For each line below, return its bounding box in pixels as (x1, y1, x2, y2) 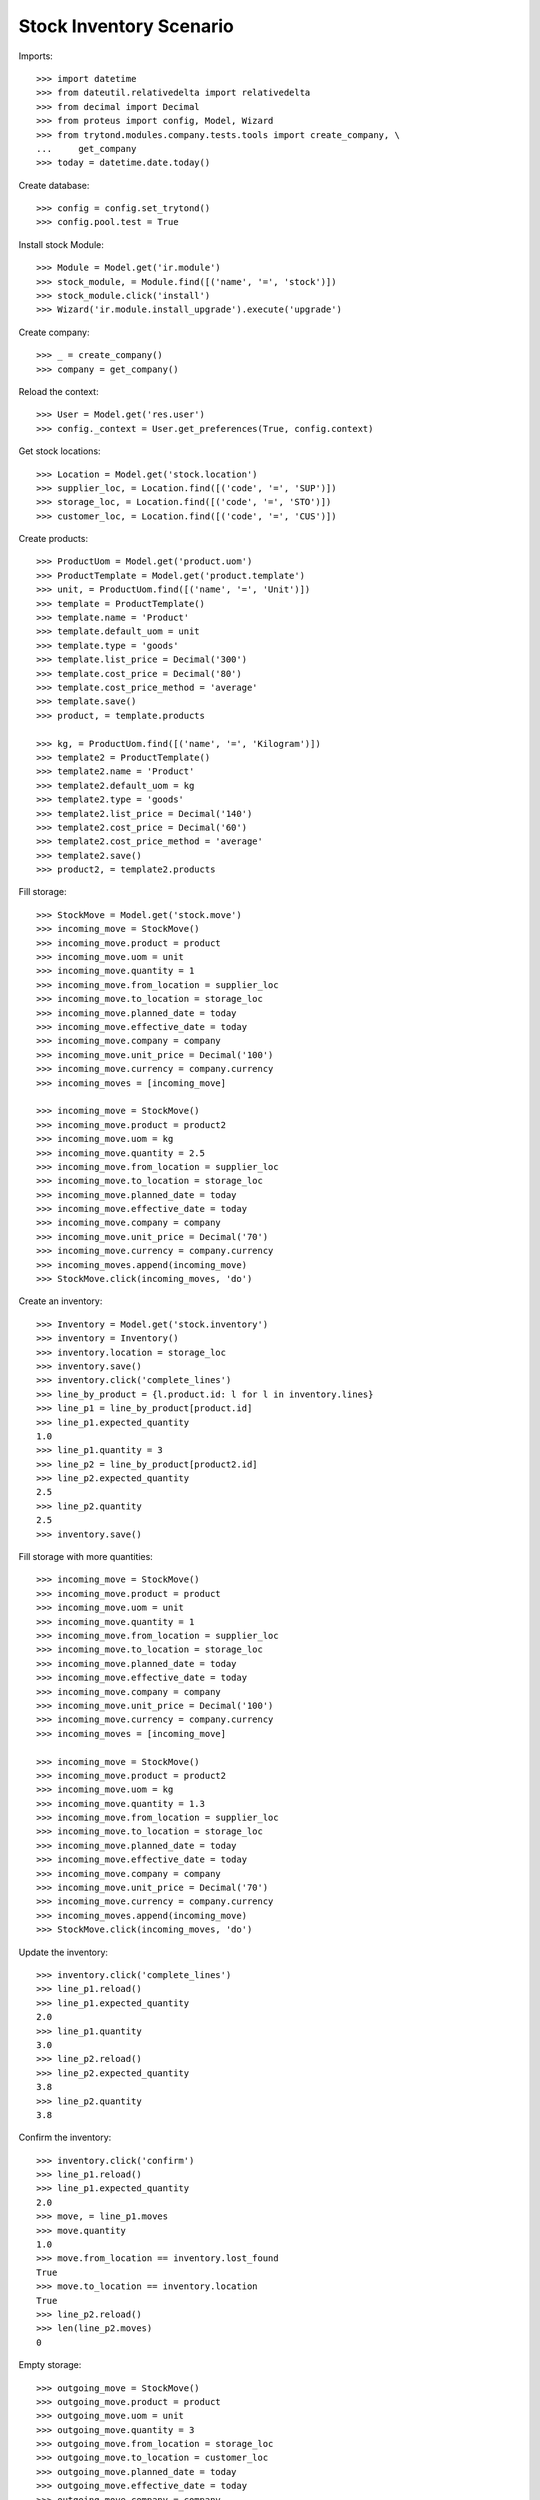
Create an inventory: (18, 1295, 103, 1307)
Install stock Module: (18, 238, 104, 250)
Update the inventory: (18, 1946, 109, 1958)
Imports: (18, 50, 54, 62)
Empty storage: (18, 2359, 82, 2371)
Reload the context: (18, 385, 99, 397)
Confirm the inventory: (18, 2131, 112, 2144)
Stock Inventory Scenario (18, 15, 234, 37)
